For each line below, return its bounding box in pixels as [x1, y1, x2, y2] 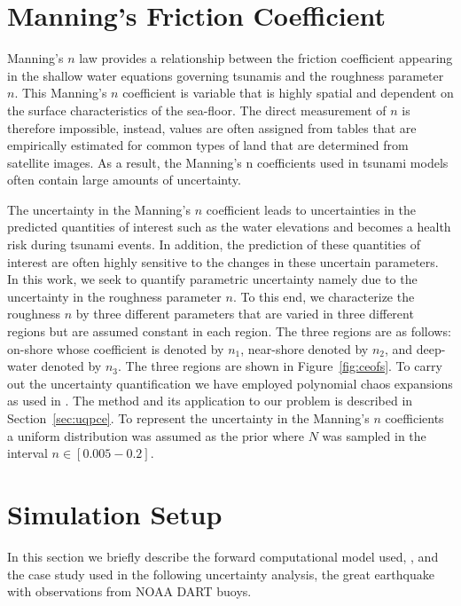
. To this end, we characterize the [232, 287, 415, 305]
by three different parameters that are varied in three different [75, 304, 414, 323]
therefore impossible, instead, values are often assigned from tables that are [7, 118, 417, 137]
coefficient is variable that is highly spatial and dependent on [122, 83, 454, 102]
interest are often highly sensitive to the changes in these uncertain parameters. [7, 252, 439, 271]
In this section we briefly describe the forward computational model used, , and [7, 547, 439, 565]
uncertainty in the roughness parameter [7, 287, 222, 305]
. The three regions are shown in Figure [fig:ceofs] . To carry [117, 357, 442, 375]
